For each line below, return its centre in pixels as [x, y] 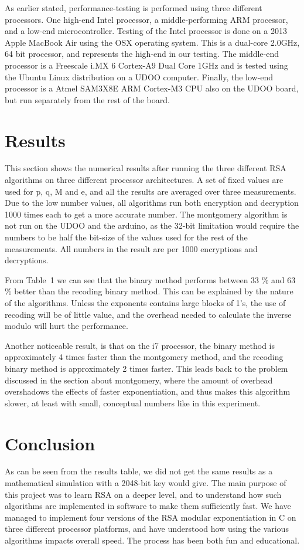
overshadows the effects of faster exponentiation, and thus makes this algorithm [148, 391]
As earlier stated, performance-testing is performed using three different [134, 8]
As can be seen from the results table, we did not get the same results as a [139, 471]
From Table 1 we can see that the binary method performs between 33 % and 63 [150, 279]
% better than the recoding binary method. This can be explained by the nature [149, 291]
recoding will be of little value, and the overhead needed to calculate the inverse [148, 314]
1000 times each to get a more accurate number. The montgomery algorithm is [146, 214]
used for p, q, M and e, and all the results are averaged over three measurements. [151, 191]
